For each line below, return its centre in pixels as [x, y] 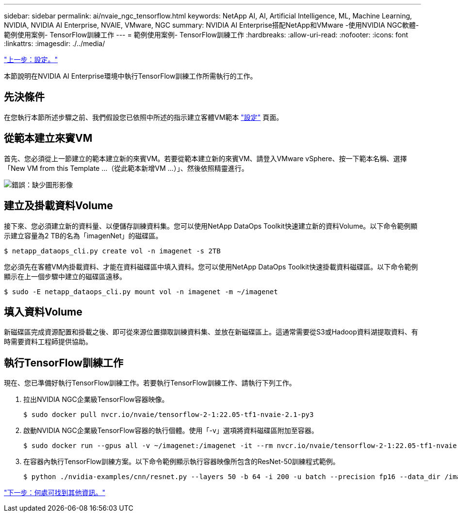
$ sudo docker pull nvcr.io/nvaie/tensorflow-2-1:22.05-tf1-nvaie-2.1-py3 [169, 415]
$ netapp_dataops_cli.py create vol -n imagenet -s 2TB [112, 251]
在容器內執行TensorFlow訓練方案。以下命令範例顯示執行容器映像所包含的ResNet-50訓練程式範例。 [181, 462]
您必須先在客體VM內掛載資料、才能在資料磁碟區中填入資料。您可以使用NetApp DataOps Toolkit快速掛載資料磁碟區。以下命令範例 [211, 266]
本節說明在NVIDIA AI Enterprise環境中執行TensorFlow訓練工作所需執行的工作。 [131, 76]
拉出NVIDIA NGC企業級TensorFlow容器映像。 [96, 399]
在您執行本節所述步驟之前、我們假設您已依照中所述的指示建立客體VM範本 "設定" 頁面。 [144, 117]
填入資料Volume [43, 312]
